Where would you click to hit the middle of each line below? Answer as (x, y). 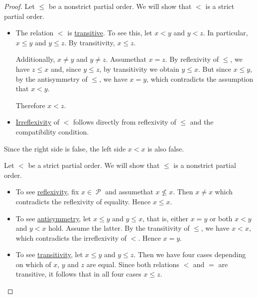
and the (202, 122)
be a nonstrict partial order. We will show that (120, 6)
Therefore (30, 105)
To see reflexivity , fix (47, 192)
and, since (66, 69)
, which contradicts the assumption (200, 78)
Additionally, (35, 59)
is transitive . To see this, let (110, 33)
